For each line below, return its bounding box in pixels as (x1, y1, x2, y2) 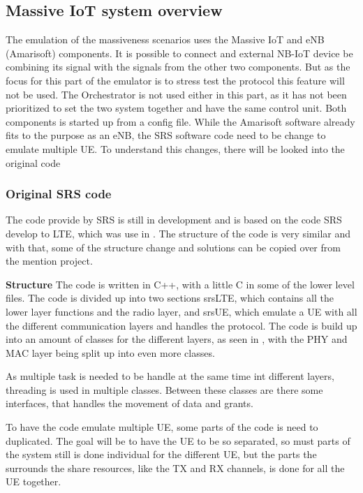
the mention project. (6, 253, 93, 268)
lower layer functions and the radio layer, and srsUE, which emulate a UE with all (6, 304, 357, 318)
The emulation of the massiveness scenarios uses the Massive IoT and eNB (6, 32, 325, 47)
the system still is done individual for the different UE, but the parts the (6, 447, 317, 462)
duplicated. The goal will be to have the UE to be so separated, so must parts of (6, 433, 350, 448)
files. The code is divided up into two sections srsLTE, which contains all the (6, 290, 334, 305)
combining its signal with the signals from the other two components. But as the (6, 59, 350, 74)
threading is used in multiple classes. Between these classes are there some (6, 382, 323, 397)
